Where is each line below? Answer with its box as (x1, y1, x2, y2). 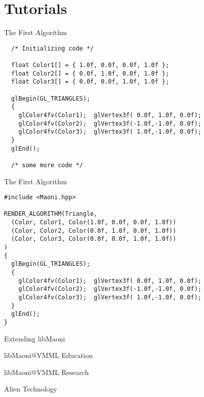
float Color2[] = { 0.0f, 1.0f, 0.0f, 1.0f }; (11, 70, 169, 77)
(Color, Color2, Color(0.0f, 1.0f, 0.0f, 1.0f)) (11, 227, 176, 234)
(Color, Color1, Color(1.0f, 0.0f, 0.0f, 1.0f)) (11, 219, 176, 226)
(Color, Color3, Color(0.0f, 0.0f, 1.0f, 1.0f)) (11, 235, 176, 243)
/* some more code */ (11, 161, 83, 169)
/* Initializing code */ (11, 45, 94, 52)
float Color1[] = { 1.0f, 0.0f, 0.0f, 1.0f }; (11, 62, 169, 69)
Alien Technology (4, 383, 57, 394)
